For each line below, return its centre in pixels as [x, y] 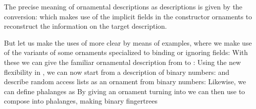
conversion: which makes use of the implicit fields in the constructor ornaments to [128, 16]
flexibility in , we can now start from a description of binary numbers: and [117, 72]
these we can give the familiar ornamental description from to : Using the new [123, 62]
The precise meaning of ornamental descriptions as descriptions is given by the [123, 6]
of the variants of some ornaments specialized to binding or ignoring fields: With [126, 52]
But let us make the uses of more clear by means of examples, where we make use [128, 42]
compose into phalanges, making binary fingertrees [81, 101]
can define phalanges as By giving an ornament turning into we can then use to [125, 91]
